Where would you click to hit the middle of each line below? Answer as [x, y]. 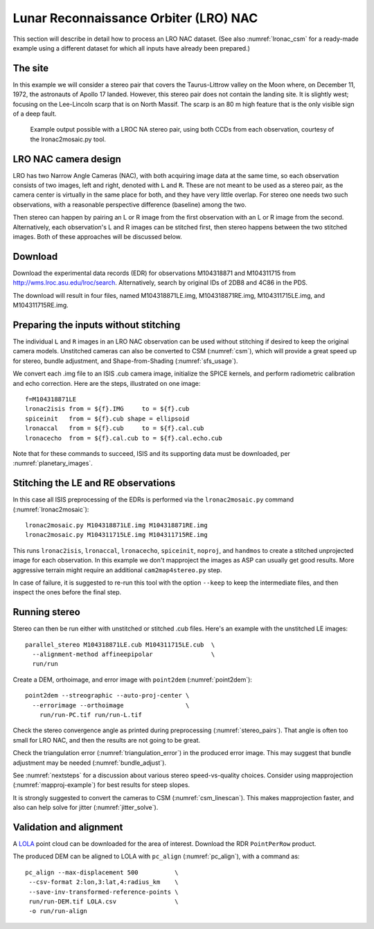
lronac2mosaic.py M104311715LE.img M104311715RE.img [116, 535]
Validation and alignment [68, 827]
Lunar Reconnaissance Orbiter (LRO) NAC [135, 18]
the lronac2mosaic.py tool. [68, 139]
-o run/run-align [58, 911]
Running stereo [47, 612]
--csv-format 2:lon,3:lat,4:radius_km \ [104, 882]
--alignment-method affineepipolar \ [124, 654]
